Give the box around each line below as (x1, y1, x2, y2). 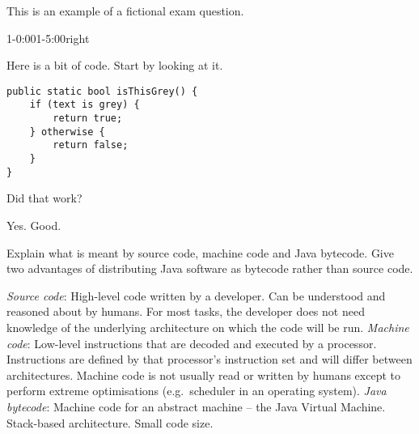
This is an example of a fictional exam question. (6, 2, 244, 19)
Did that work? (6, 189, 83, 206)
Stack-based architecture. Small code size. (6, 414, 214, 431)
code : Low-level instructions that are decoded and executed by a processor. (6, 334, 377, 351)
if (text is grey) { (29, 99, 140, 111)
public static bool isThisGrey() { (6, 85, 198, 97)
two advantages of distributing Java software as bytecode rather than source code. (6, 260, 413, 277)
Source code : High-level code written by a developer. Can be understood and (6, 287, 386, 304)
